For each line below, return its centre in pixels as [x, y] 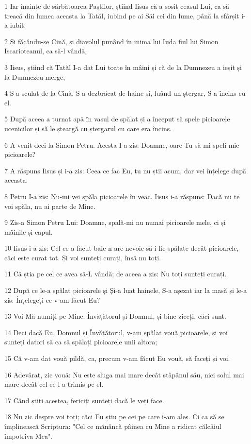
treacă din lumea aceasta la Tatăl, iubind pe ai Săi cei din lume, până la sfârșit [122, 15]
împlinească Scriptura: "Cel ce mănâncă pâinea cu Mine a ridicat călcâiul [113, 426]
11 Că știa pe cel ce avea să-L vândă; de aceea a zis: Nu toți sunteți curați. [116, 274]
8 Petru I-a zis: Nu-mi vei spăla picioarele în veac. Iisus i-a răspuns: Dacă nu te [122, 196]
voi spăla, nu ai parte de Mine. [50, 206]
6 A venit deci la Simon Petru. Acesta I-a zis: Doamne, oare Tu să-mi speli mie [122, 145]
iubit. [18, 25]
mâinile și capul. [29, 231]
